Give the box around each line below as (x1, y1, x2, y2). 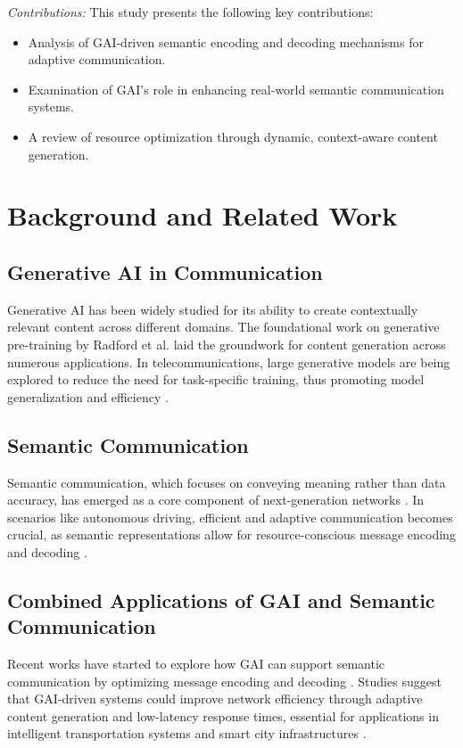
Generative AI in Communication (7, 258, 323, 285)
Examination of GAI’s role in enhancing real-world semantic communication (28, 79, 444, 98)
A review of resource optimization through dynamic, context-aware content (28, 127, 438, 145)
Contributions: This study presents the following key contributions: (7, 3, 374, 21)
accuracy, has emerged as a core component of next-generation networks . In (7, 490, 425, 509)
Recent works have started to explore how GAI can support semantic (7, 654, 385, 673)
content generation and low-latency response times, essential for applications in (7, 706, 439, 725)
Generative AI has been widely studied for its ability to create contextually (7, 300, 418, 318)
